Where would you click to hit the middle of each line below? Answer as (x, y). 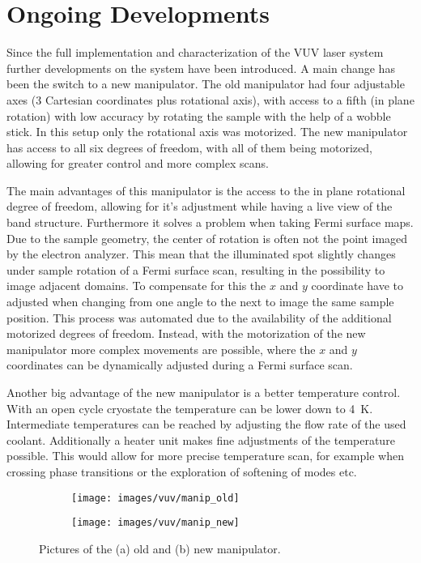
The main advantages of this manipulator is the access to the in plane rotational (206, 190)
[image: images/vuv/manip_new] (155, 523)
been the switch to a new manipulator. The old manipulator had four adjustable (206, 84)
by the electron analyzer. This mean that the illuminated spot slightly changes (201, 254)
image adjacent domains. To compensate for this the (136, 286)
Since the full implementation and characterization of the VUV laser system (195, 52)
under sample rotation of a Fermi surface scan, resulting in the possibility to (196, 269)
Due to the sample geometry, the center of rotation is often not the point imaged (207, 238)
